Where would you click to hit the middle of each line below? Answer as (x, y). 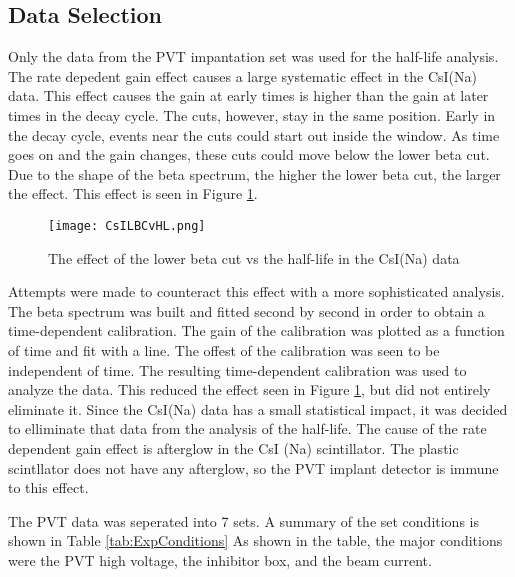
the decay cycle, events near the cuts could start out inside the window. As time (254, 134)
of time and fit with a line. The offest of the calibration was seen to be (224, 349)
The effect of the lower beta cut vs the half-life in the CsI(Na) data (254, 257)
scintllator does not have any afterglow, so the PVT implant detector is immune (253, 467)
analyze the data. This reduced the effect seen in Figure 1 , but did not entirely (249, 389)
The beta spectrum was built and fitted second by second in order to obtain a (246, 310)
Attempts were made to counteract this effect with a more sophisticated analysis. (256, 291)
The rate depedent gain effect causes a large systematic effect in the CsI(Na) (242, 75)
